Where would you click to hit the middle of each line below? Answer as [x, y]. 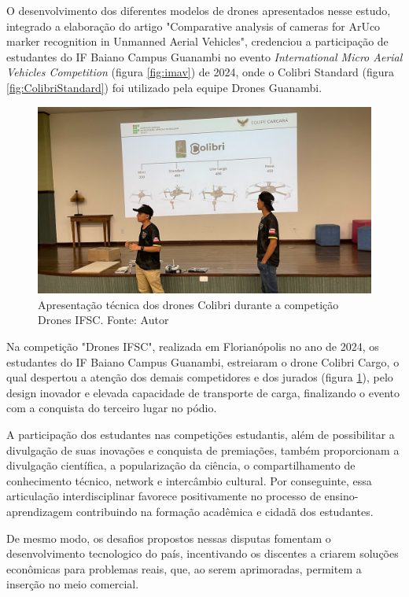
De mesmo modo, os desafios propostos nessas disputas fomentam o [169, 538]
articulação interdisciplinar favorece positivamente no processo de [164, 496]
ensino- [341, 496]
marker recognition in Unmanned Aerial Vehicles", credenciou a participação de [197, 41]
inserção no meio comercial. [73, 584]
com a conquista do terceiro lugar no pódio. [112, 408]
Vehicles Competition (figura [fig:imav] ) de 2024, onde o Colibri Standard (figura [201, 72]
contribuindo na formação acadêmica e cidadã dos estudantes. [225, 511]
